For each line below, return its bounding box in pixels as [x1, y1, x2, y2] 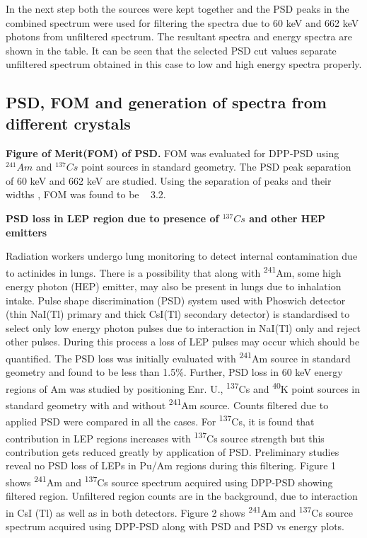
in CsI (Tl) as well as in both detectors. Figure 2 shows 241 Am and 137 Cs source [6, 503, 353, 520]
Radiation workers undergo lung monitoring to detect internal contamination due [6, 248, 358, 263]
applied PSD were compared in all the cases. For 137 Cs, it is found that [6, 412, 315, 428]
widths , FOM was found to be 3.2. [6, 187, 166, 202]
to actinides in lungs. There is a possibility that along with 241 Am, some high [6, 263, 342, 280]
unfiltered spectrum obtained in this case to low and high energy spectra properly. [6, 57, 362, 71]
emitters [6, 224, 47, 239]
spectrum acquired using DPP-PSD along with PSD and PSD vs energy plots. [6, 519, 345, 534]
